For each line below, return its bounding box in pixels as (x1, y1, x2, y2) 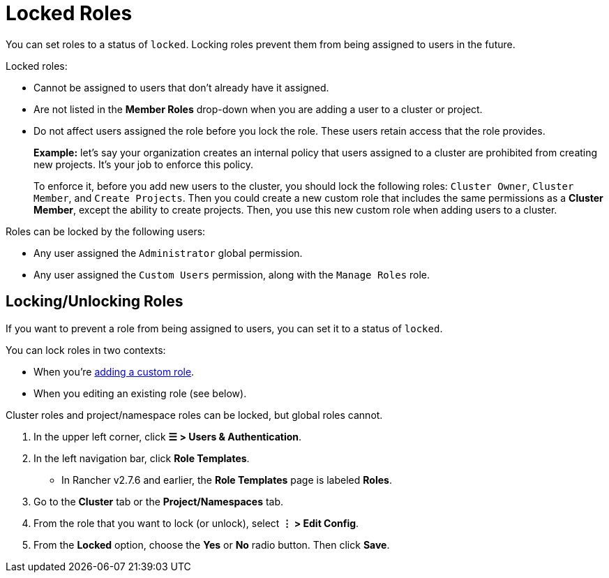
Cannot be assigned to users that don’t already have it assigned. (33, 81, 329, 94)
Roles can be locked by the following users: (6, 225, 206, 237)
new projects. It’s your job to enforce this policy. (33, 158, 253, 170)
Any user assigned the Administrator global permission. (33, 246, 303, 259)
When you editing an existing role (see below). (33, 387, 247, 399)
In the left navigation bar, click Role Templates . (33, 452, 250, 464)
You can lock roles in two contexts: (6, 343, 166, 356)
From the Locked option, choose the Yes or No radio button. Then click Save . (33, 538, 390, 551)
